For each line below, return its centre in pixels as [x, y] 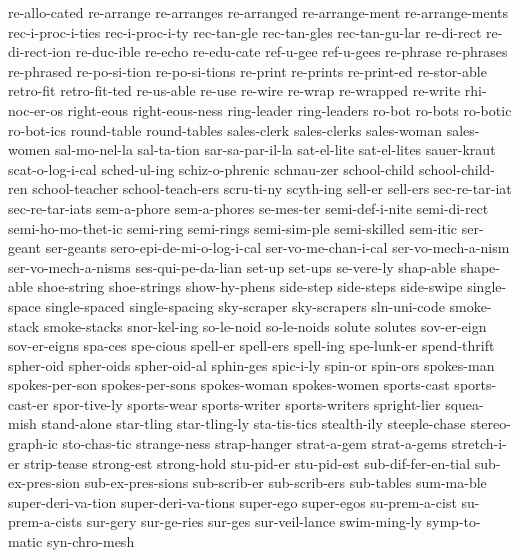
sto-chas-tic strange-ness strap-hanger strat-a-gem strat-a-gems [255, 443]
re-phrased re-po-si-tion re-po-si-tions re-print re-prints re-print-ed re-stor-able [247, 70]
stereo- [490, 423]
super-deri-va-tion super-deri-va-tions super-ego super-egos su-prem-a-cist [232, 501]
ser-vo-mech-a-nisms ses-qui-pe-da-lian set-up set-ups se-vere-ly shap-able [232, 266]
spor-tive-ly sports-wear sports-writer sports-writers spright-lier [247, 403]
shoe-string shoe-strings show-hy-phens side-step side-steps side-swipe [250, 286]
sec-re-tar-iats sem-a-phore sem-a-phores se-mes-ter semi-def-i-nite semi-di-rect [248, 207]
